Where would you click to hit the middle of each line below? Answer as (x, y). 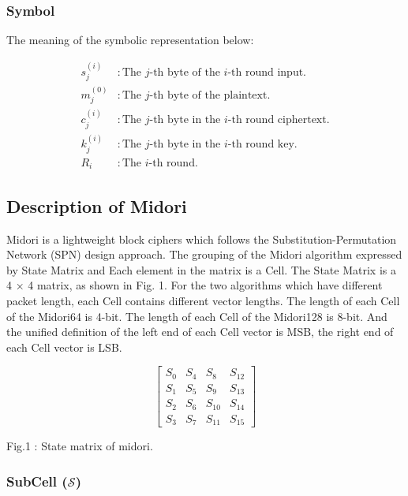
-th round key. (262, 145)
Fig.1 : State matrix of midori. (80, 446)
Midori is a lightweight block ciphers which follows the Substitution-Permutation (202, 239)
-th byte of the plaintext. (210, 95)
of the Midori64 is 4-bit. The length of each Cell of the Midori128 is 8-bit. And (197, 316)
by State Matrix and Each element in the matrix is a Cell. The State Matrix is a (201, 269)
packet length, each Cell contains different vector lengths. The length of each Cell (203, 300)
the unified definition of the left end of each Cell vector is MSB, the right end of (200, 332)
